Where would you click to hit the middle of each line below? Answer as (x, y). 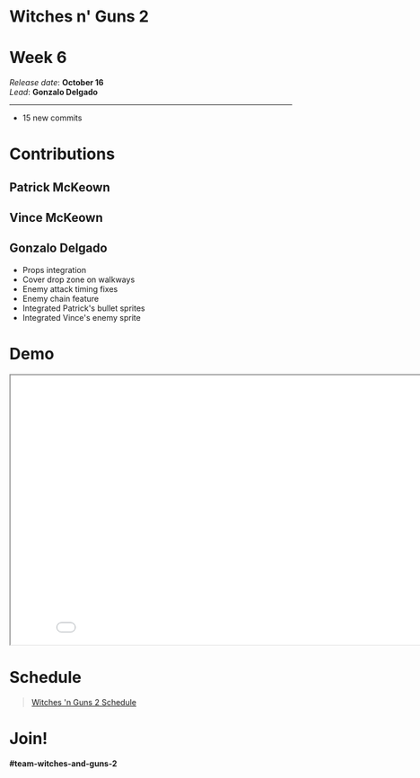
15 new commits (52, 118)
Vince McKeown (56, 218)
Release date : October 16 (57, 83)
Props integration (54, 270)
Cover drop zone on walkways (79, 279)
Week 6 (38, 58)
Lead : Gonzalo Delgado (54, 93)
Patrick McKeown (60, 187)
